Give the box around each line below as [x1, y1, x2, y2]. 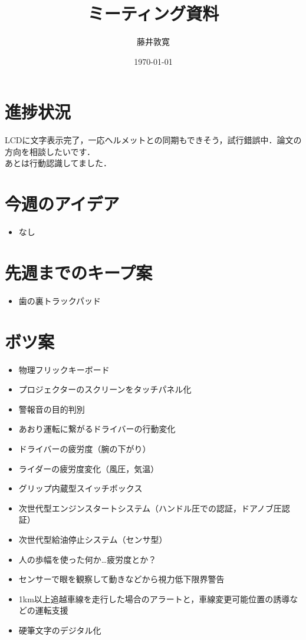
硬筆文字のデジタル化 [18, 623, 101, 636]
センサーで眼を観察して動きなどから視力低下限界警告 [18, 573, 225, 585]
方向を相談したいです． [5, 145, 96, 157]
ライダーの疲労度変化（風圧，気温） [18, 462, 159, 474]
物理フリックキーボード [18, 363, 110, 375]
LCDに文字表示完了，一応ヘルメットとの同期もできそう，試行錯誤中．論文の [5, 134, 302, 146]
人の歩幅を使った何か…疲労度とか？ [18, 553, 157, 565]
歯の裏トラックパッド [18, 294, 101, 306]
